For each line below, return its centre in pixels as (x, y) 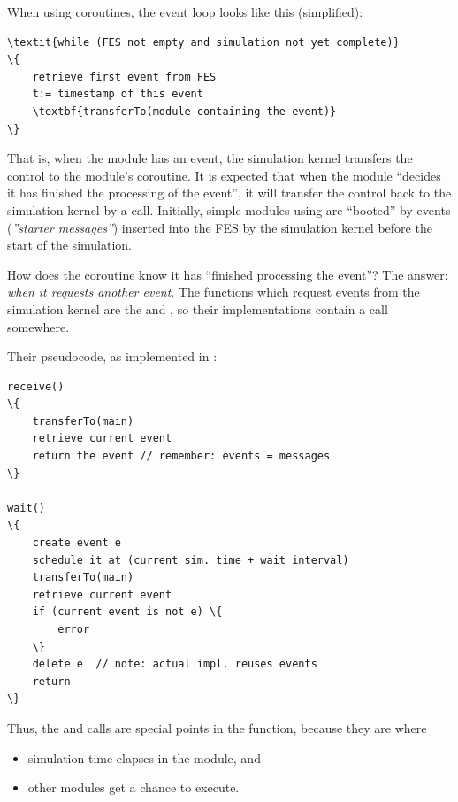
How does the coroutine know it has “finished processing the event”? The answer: (228, 274)
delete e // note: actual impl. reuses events (175, 664)
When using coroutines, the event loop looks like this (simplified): (185, 12)
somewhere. (38, 326)
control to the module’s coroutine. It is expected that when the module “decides (224, 175)
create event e (76, 543)
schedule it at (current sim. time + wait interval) (191, 560)
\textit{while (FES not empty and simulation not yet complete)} (203, 42)
